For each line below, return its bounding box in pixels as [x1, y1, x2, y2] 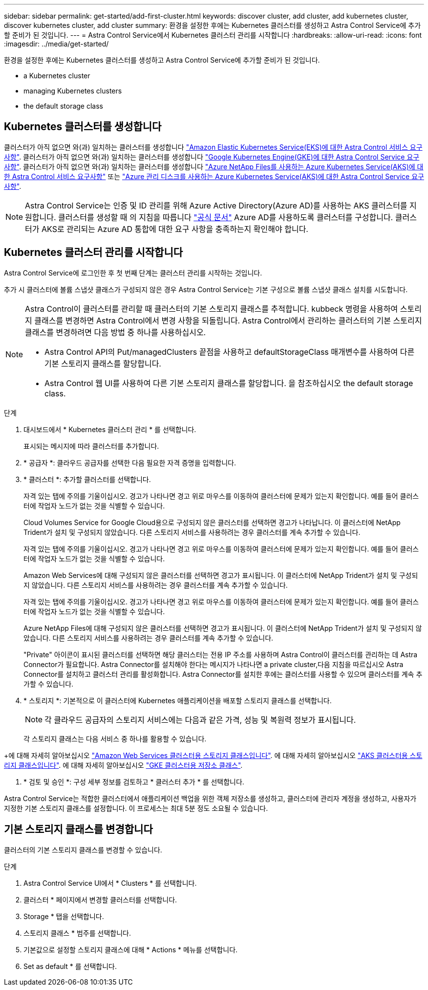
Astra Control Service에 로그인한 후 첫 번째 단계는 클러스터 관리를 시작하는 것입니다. [4, 268, 262, 277]
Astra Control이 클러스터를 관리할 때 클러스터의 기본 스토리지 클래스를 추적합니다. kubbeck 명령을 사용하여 [25, 303, 398, 314]
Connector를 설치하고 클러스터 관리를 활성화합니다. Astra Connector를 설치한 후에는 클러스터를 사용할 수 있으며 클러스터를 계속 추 [23, 669, 423, 678]
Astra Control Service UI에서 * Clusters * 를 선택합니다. [23, 878, 197, 887]
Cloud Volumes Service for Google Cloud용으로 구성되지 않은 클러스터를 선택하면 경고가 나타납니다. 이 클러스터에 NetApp [23, 518, 401, 527]
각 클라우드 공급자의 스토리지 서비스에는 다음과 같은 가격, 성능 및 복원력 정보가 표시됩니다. [44, 714, 356, 725]
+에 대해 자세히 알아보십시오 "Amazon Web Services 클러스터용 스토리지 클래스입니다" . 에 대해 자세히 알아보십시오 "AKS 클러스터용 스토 [4, 751, 423, 760]
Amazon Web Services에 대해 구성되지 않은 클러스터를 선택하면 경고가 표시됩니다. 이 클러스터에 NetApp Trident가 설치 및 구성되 [23, 571, 418, 579]
